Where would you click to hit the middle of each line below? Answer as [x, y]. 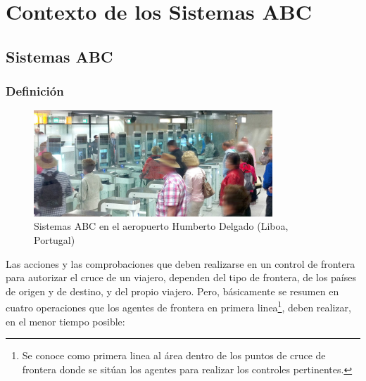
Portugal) [55, 240]
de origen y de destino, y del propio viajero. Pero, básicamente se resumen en [172, 291]
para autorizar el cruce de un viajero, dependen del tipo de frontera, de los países [181, 277]
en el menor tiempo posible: [65, 321]
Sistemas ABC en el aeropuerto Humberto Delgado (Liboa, [161, 226]
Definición [35, 91]
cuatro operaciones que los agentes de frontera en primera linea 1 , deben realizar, [178, 306]
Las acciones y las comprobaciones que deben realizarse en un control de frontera [181, 263]
